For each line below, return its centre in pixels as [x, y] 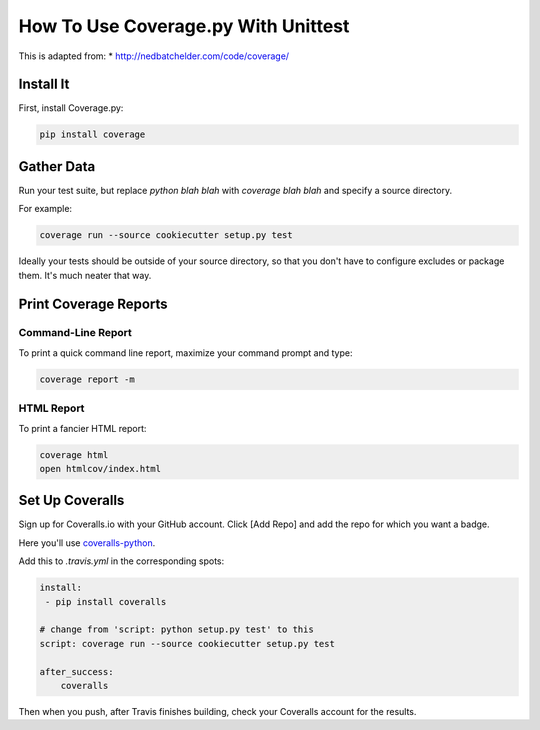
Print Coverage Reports [93, 303]
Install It [44, 84]
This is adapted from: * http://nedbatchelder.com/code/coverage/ [154, 56]
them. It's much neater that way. [85, 275]
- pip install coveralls [106, 601]
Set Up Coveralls [71, 500]
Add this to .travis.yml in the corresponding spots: [121, 561]
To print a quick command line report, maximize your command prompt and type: [185, 352]
